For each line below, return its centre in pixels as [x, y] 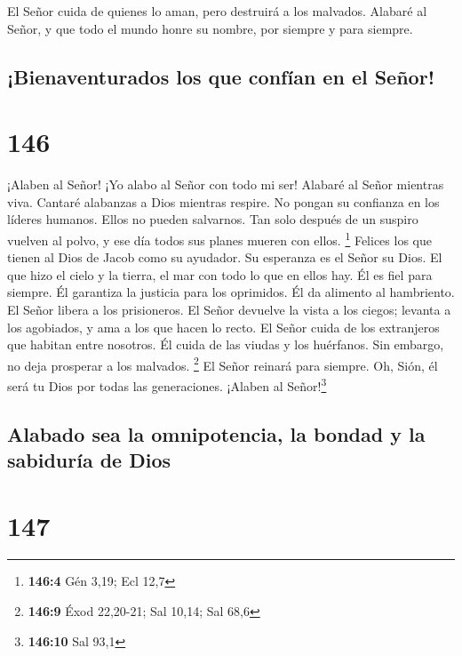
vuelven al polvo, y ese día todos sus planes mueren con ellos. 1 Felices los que [219, 238]
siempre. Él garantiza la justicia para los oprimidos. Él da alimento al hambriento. [231, 292]
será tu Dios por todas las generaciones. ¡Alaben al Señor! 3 [167, 384]
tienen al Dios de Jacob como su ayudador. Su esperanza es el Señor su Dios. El [225, 257]
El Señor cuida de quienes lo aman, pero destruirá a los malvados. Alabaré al [217, 11]
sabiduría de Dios [89, 459]
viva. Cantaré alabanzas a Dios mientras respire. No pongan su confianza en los [223, 201]
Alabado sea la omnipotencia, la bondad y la [216, 433]
